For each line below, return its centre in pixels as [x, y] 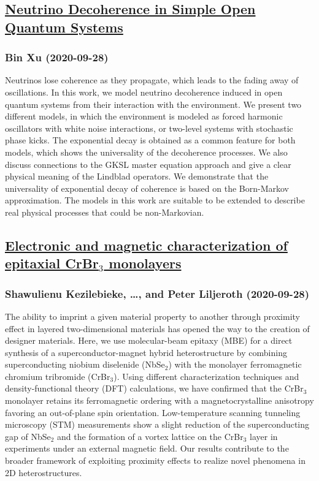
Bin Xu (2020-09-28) [57, 57]
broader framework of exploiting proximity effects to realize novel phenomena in [155, 460]
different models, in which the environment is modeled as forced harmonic [144, 116]
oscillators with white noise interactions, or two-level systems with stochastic [149, 128]
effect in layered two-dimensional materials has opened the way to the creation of [157, 328]
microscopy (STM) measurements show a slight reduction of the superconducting [157, 424]
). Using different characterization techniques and [206, 376]
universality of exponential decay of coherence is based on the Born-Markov [147, 188]
